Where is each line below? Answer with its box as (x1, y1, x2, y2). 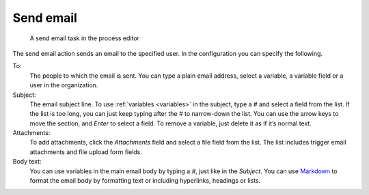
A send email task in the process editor (29, 34, 140, 42)
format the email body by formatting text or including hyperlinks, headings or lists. (29, 177, 261, 185)
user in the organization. (29, 81, 98, 89)
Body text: (12, 157, 42, 166)
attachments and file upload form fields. (29, 147, 143, 156)
